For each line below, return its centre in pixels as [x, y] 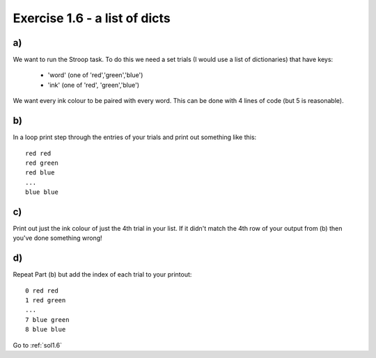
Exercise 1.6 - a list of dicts [92, 18]
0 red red [42, 291]
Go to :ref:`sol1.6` [38, 345]
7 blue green [47, 319]
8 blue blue [46, 329]
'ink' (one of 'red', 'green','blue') [93, 85]
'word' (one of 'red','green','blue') [95, 75]
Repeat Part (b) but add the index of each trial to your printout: [102, 275]
